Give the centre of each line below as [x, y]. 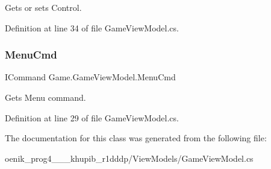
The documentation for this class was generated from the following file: [136, 138]
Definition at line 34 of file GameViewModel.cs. [92, 27]
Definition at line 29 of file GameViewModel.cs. [92, 117]
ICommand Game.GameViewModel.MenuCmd [90, 77]
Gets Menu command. [45, 97]
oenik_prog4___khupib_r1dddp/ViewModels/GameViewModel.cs [129, 158]
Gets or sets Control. [43, 7]
